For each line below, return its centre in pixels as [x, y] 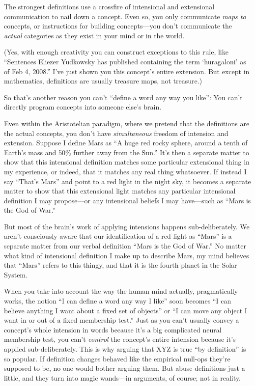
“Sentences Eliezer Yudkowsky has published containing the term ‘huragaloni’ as [125, 61]
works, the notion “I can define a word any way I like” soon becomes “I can [118, 301]
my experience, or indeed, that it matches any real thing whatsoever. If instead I [125, 171]
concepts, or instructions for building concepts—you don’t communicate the [118, 26]
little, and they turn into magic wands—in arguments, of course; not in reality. [122, 377]
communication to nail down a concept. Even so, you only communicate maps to [125, 16]
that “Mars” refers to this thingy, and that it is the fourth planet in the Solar [121, 265]
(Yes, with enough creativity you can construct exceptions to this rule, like [116, 52]
